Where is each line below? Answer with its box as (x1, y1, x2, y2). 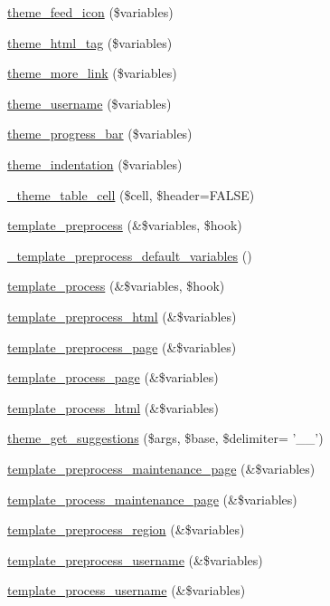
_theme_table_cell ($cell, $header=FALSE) (7, 185, 255, 204)
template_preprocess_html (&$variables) (7, 306, 237, 325)
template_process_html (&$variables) (7, 398, 220, 417)
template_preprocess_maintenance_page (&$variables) (7, 458, 316, 477)
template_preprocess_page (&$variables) (7, 337, 237, 356)
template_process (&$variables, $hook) (7, 276, 225, 295)
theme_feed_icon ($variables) (7, 3, 174, 21)
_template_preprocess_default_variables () (7, 245, 252, 265)
